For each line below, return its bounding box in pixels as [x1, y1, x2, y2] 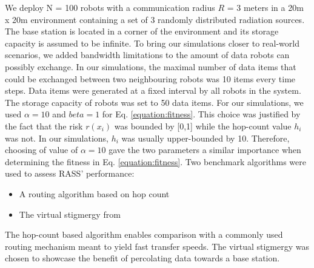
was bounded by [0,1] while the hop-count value [114, 119, 292, 132]
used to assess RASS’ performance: [5, 167, 135, 180]
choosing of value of [5, 143, 78, 156]
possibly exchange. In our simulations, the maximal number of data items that [5, 60, 296, 73]
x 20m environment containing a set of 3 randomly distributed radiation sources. [5, 13, 305, 25]
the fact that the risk [5, 119, 83, 132]
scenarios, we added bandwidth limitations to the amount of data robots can [5, 48, 290, 61]
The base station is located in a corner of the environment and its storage [5, 25, 279, 38]
